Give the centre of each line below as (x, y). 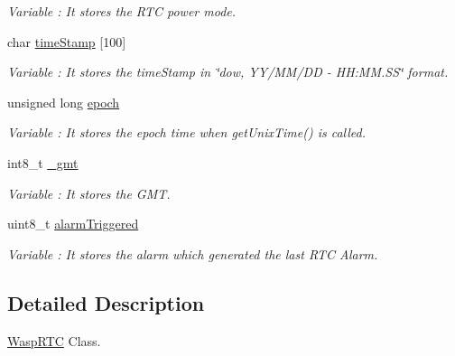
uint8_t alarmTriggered (73, 224)
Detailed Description (106, 302)
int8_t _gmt (43, 162)
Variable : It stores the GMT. (89, 193)
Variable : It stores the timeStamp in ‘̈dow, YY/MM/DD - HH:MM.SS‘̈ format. (228, 72)
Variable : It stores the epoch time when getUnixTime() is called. (186, 132)
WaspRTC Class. (54, 340)
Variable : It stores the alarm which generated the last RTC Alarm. (193, 253)
